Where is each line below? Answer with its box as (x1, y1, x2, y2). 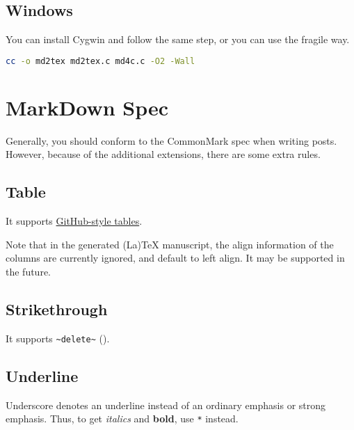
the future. (6, 264, 51, 278)
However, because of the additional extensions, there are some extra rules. (6, 147, 321, 161)
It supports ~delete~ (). (6, 331, 110, 345)
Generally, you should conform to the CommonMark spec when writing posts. (6, 133, 337, 148)
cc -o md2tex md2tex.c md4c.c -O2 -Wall (6, 56, 195, 66)
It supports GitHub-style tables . (6, 214, 143, 228)
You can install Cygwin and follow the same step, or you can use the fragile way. (6, 32, 350, 47)
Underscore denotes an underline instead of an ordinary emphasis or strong (6, 397, 326, 412)
